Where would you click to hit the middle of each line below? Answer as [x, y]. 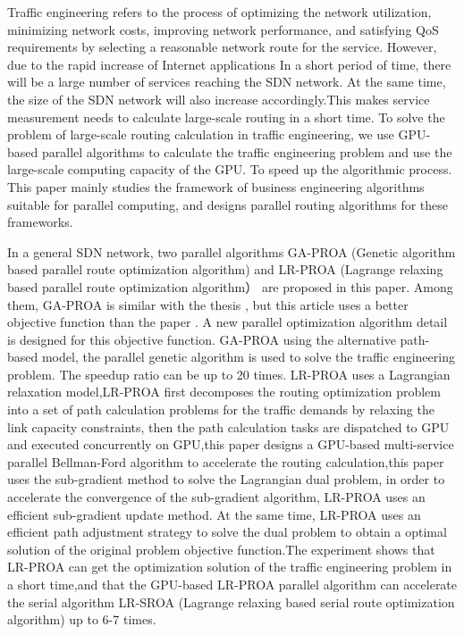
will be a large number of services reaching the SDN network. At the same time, [227, 82]
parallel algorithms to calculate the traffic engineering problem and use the [247, 151]
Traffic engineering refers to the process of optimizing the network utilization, [219, 12]
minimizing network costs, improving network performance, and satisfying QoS [223, 29]
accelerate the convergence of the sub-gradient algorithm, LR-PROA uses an [216, 497]
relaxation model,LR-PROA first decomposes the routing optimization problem [224, 392]
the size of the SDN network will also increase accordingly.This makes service [219, 99]
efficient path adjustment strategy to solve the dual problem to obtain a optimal [227, 532]
